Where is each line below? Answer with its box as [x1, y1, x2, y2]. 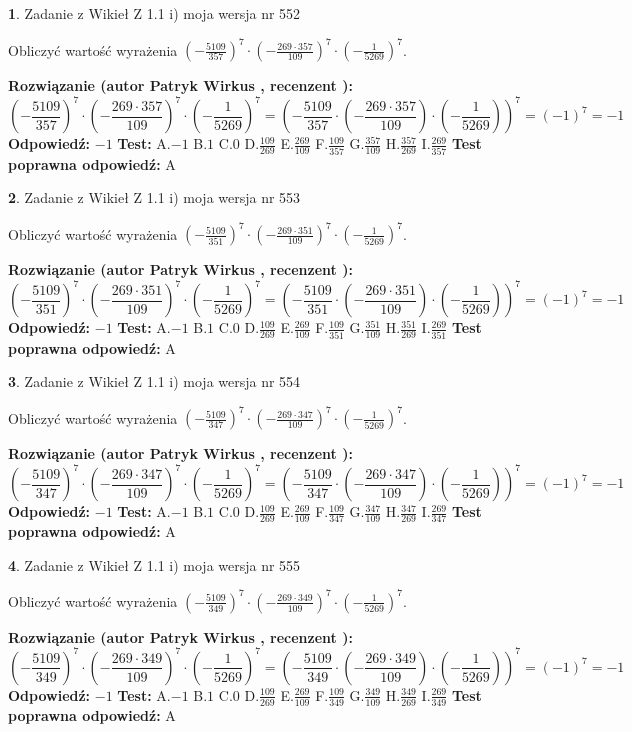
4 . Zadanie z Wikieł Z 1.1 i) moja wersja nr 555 [8, 554, 301, 575]
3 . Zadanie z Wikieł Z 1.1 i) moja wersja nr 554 [8, 371, 301, 392]
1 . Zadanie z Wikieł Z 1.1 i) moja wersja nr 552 [8, 3, 301, 23]
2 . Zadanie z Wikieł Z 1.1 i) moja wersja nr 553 [8, 187, 301, 208]
